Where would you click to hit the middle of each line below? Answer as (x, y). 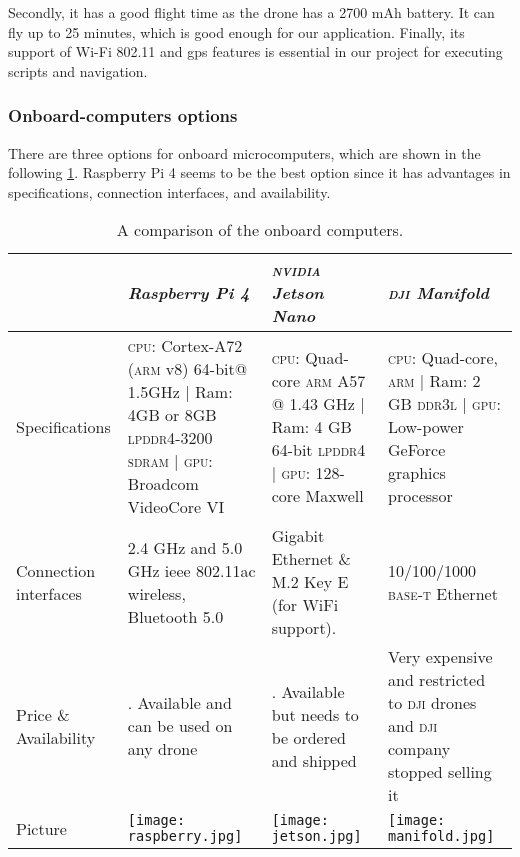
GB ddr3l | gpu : (444, 403)
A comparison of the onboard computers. (260, 230)
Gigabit (298, 536)
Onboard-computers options (123, 115)
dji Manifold (438, 293)
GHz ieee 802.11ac (191, 570)
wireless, (156, 593)
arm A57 (335, 380)
